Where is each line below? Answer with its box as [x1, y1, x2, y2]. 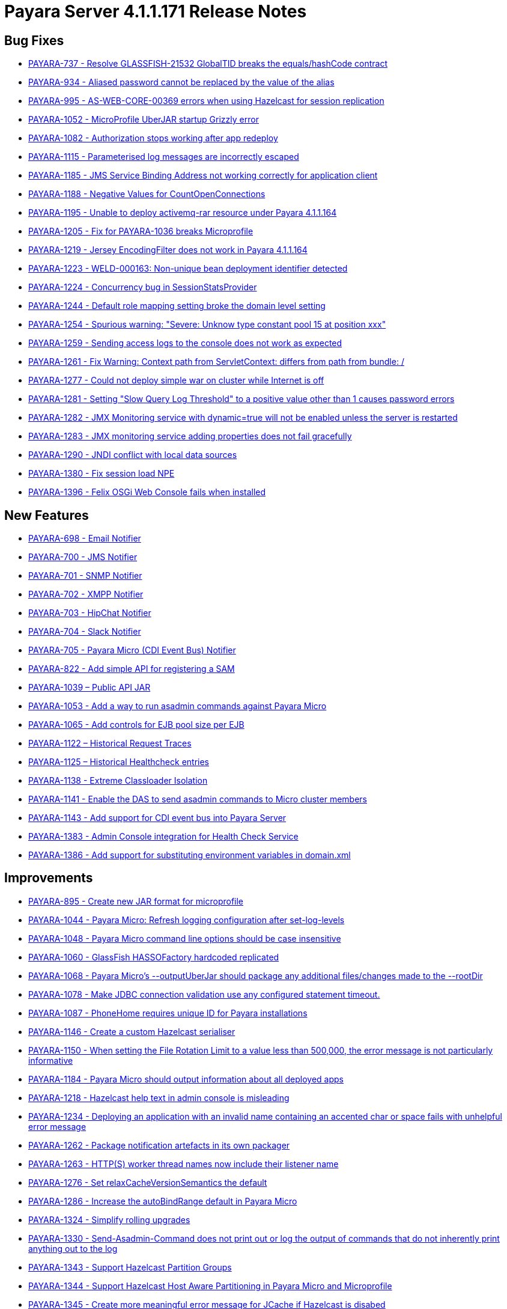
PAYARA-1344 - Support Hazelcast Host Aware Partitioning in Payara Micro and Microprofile [28, 1280, 392, 1291]
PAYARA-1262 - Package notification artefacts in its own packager [28, 1140, 290, 1150]
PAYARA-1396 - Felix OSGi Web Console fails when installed [28, 487, 266, 498]
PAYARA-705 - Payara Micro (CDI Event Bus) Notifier [28, 645, 236, 656]
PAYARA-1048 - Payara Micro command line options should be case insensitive [28, 933, 341, 944]
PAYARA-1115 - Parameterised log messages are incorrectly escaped [28, 151, 299, 162]
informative [28, 1055, 73, 1066]
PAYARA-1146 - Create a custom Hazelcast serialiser [28, 1026, 235, 1037]
